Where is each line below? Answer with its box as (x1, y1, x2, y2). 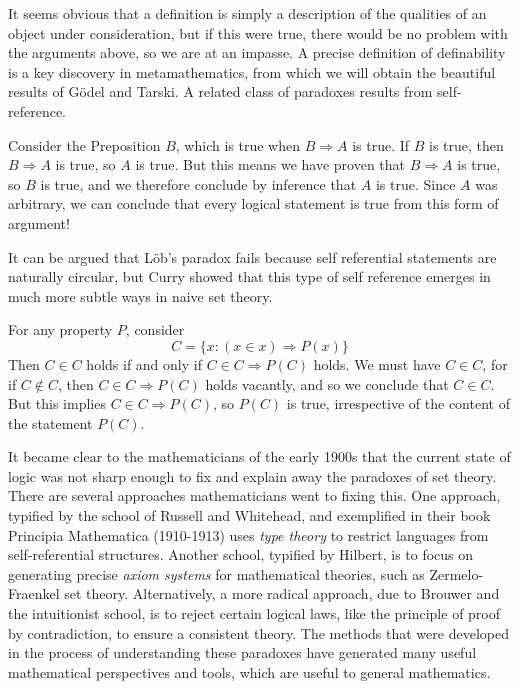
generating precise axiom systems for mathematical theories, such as (8, 563, 425, 584)
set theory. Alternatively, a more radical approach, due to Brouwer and (64, 583, 500, 604)
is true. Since (375, 173, 456, 194)
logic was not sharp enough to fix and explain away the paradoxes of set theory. (8, 465, 497, 486)
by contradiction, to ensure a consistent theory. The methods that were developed (8, 622, 509, 643)
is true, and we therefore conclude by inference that (40, 173, 357, 194)
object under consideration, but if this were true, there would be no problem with (8, 22, 508, 43)
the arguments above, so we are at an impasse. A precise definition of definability (8, 42, 506, 63)
